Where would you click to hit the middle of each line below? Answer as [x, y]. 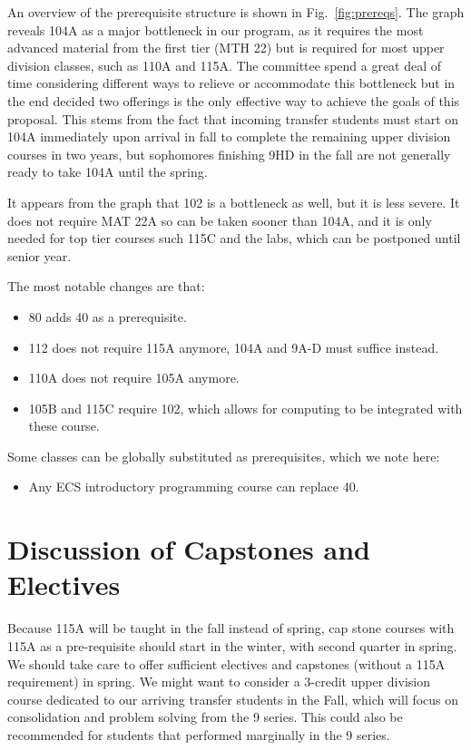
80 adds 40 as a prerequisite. [108, 316]
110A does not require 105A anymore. [134, 378]
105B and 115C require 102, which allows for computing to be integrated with [245, 408]
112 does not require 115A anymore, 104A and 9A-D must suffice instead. [234, 347]
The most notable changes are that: [106, 286]
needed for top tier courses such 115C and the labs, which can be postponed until [234, 238]
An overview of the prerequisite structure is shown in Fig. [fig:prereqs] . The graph [236, 12]
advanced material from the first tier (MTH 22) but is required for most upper [226, 48]
